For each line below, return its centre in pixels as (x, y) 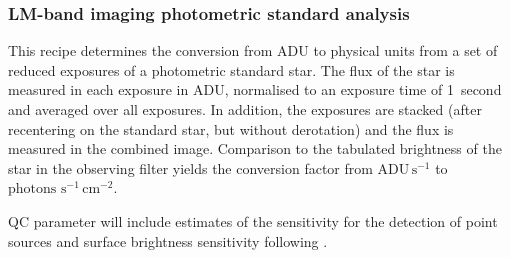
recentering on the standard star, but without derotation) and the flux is (231, 128)
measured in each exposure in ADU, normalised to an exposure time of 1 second (255, 89)
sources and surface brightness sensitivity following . (168, 240)
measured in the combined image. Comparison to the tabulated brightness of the (255, 148)
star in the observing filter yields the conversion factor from (190, 167)
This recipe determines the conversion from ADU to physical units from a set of (253, 50)
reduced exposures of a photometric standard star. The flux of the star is (231, 69)
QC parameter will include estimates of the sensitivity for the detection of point (253, 220)
